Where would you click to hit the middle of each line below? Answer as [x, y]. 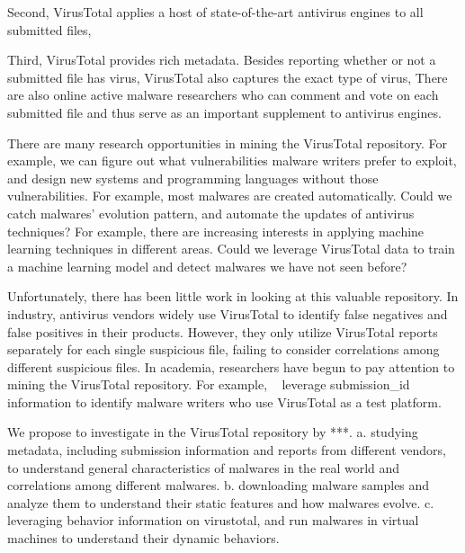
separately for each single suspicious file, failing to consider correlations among [224, 349]
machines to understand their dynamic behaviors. [143, 538]
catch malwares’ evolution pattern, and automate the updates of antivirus [211, 213]
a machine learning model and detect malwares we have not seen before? [207, 266]
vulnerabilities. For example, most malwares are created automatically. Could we [230, 196]
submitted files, [49, 29]
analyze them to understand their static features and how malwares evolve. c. [221, 502]
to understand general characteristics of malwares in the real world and [204, 467]
